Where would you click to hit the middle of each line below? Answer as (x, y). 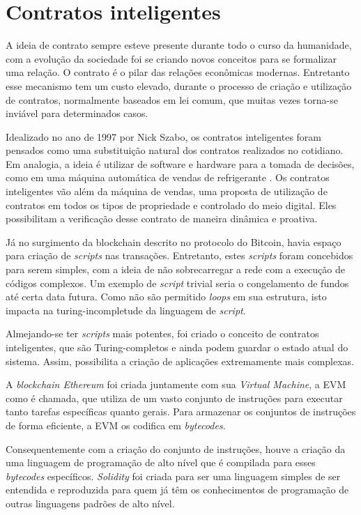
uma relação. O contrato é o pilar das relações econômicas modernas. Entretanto (178, 72)
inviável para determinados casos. (77, 113)
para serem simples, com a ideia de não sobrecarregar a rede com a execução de (175, 269)
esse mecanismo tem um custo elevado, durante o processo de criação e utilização (179, 85)
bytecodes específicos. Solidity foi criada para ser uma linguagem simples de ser (173, 476)
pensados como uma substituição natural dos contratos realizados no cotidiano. (175, 150)
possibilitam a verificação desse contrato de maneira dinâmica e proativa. (162, 218)
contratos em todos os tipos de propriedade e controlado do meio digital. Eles (171, 205)
